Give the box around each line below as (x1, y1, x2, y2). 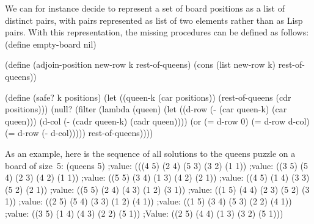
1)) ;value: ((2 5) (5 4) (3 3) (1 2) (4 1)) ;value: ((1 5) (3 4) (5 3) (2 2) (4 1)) (5, 195, 292, 208)
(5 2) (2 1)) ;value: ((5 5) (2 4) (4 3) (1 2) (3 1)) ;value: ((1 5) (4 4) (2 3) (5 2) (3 (5, 182, 310, 195)
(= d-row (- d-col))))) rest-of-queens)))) (5, 126, 153, 139)
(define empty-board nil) (5, 37, 97, 50)
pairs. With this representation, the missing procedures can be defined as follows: (5, 26, 309, 38)
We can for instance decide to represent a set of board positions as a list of (5, 2, 285, 14)
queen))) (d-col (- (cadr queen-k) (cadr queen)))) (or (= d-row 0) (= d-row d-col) (5, 114, 310, 127)
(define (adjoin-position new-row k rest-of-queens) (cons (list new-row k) (5, 58, 276, 71)
